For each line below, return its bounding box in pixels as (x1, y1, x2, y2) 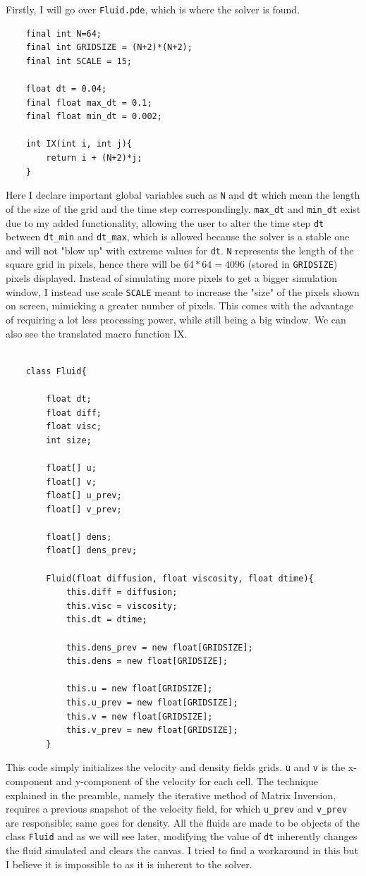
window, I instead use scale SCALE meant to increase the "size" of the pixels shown (6, 284, 360, 299)
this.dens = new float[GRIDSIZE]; (66, 656, 228, 667)
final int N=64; (25, 28, 102, 39)
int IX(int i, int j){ (25, 139, 132, 149)
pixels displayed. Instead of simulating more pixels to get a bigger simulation (6, 271, 337, 285)
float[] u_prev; (46, 491, 122, 501)
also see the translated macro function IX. (6, 326, 188, 340)
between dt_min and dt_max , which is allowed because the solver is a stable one (6, 229, 350, 244)
